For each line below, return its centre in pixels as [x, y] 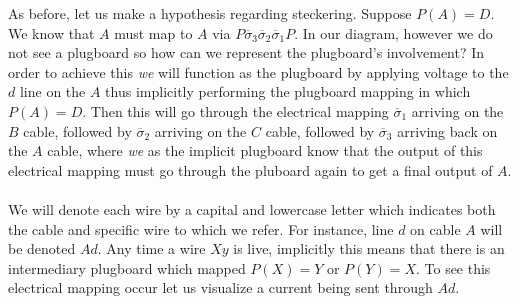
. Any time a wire [151, 248]
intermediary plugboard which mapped [127, 267]
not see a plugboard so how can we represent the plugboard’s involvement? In [246, 52]
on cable [435, 228]
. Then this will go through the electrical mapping [235, 110]
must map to [153, 32]
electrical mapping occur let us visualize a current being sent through [220, 287]
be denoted [42, 248]
